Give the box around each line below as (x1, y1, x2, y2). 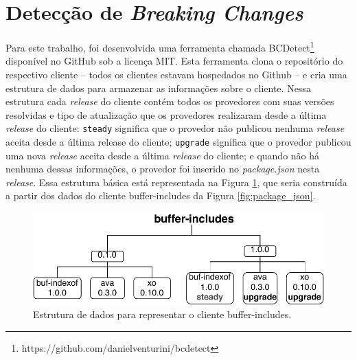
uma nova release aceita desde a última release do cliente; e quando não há (5, 148, 320, 162)
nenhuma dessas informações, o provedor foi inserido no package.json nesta (5, 161, 320, 176)
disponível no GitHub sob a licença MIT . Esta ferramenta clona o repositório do (5, 54, 343, 68)
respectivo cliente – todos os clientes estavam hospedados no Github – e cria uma (5, 67, 347, 81)
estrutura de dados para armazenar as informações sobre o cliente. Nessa (5, 80, 311, 95)
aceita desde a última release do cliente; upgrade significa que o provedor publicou (5, 135, 352, 148)
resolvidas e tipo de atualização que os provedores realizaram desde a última (5, 107, 327, 122)
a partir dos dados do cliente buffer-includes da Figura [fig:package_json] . (5, 188, 316, 203)
